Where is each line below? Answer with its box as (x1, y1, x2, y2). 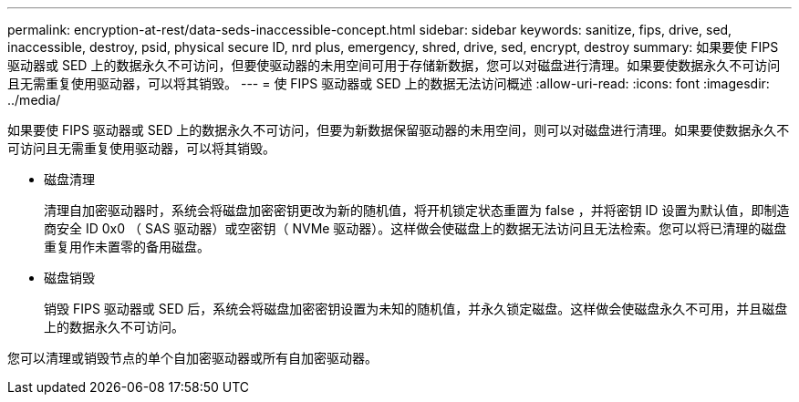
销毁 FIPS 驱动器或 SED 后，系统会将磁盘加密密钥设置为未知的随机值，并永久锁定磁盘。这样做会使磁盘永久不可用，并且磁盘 (44, 301, 788, 316)
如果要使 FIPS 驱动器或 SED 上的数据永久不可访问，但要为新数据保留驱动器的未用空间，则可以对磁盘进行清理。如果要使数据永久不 (7, 122, 790, 138)
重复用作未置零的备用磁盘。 (44, 239, 210, 254)
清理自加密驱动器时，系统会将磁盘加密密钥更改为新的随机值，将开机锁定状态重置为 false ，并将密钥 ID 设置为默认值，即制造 (44, 202, 790, 218)
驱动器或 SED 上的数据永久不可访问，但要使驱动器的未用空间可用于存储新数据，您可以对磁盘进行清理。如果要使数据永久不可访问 (7, 57, 781, 73)
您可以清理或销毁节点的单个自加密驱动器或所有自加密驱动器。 (7, 350, 378, 366)
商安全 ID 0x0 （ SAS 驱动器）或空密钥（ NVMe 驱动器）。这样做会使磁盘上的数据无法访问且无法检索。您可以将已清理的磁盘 (44, 221, 787, 236)
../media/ (7, 92, 61, 108)
